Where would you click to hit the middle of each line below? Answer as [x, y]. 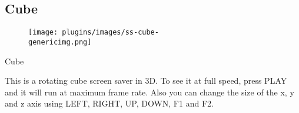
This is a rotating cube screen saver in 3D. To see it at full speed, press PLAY [146, 81]
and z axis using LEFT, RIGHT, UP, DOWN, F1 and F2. [109, 103]
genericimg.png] [60, 42]
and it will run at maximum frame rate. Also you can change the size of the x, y [149, 92]
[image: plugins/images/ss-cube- [94, 32]
